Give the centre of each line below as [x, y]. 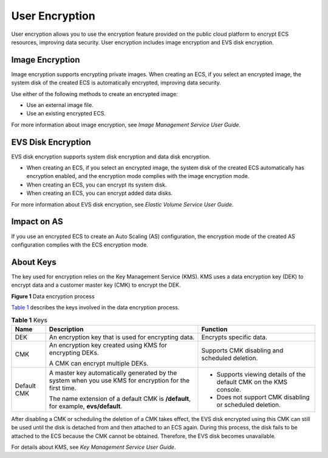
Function [214, 329]
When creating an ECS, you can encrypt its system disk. [97, 185]
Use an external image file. [60, 105]
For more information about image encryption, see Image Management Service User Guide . [126, 125]
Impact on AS [37, 222]
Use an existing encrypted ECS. [66, 114]
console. [229, 389]
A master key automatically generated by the [113, 372]
